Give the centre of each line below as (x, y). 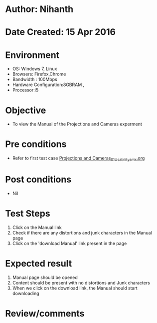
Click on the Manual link (37, 227)
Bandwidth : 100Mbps (35, 79)
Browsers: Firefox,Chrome (39, 74)
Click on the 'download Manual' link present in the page (70, 243)
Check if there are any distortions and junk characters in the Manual (82, 232)
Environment (32, 55)
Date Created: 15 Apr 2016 (61, 32)
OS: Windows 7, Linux (35, 69)
